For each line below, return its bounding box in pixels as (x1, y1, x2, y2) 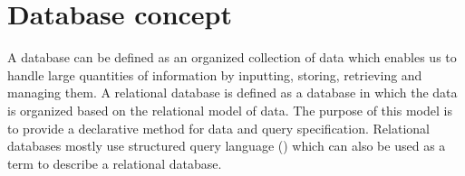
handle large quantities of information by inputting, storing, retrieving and (7, 65, 422, 84)
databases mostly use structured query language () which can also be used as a (7, 136, 446, 155)
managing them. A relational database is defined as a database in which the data (7, 83, 458, 102)
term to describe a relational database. (7, 153, 222, 172)
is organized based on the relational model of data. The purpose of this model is (7, 100, 452, 119)
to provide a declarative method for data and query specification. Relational (7, 118, 430, 137)
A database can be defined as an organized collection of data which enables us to (7, 48, 457, 67)
